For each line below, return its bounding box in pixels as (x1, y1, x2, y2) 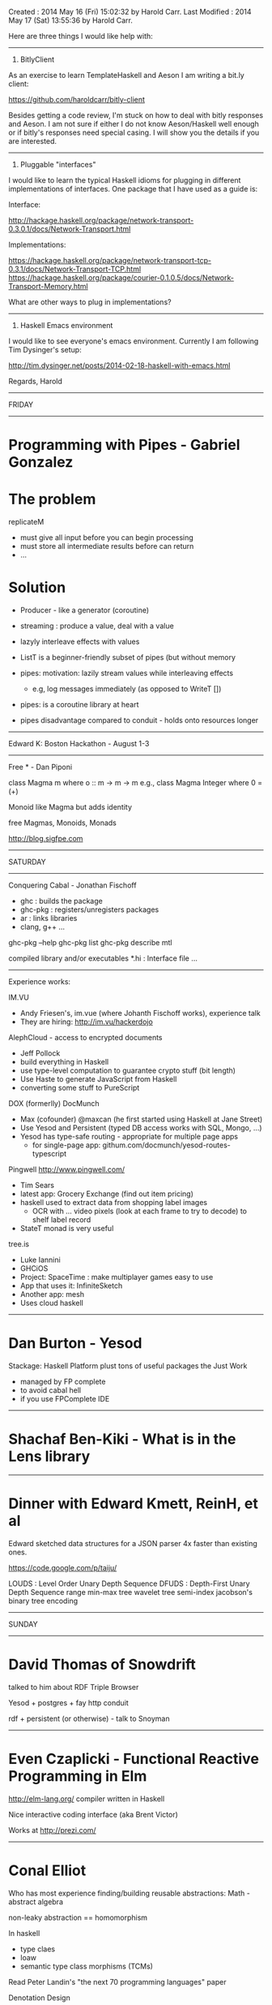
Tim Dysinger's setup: (8, 345, 83, 354)
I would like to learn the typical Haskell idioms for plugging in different (8, 175, 241, 185)
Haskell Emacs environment (19, 321, 113, 330)
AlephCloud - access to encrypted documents (8, 1033, 164, 1043)
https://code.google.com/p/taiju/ (8, 1562, 117, 1572)
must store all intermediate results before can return (19, 542, 194, 551)
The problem (8, 490, 96, 508)
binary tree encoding (8, 1596, 79, 1605)
